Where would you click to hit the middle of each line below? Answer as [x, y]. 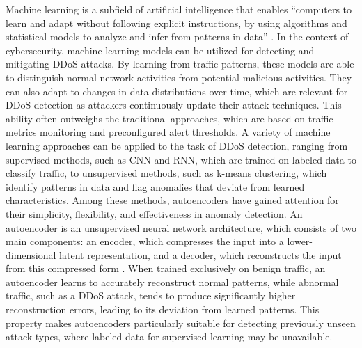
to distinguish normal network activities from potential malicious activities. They [179, 77]
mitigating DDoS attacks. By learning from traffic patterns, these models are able [180, 64]
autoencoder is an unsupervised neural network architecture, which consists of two [181, 227]
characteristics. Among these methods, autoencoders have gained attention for [172, 200]
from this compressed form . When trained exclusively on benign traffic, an [166, 268]
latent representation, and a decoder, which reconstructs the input [200, 254]
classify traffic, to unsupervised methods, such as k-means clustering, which [166, 173]
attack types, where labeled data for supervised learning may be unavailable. [169, 337]
